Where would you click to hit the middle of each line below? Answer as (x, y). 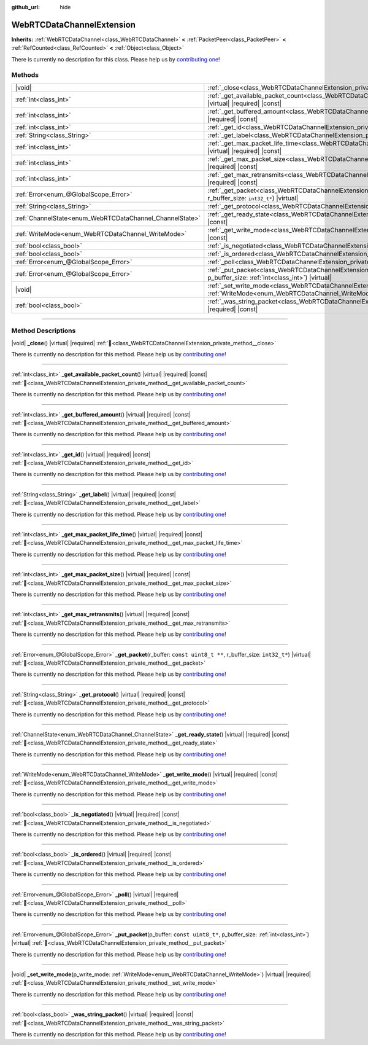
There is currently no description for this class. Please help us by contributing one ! (116, 59)
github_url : (25, 7)
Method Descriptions (44, 331)
